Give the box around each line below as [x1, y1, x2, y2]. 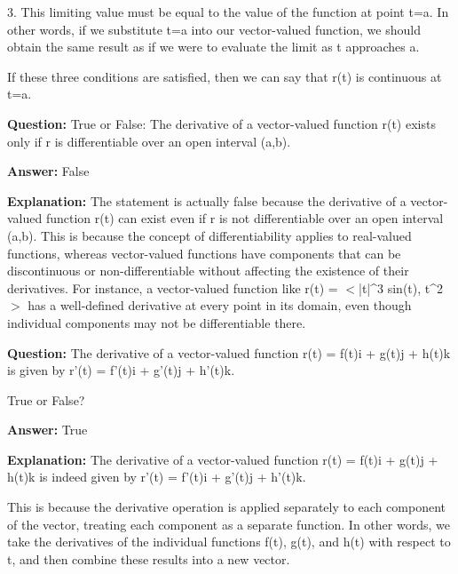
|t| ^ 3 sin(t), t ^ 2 [359, 278, 444, 297]
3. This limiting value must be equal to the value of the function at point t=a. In [7, 3, 449, 20]
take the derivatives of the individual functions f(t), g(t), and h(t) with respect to [7, 532, 451, 551]
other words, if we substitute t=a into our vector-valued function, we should [7, 20, 421, 38]
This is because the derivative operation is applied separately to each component [7, 498, 446, 516]
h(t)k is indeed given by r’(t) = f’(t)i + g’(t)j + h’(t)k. [7, 467, 306, 486]
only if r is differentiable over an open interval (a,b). [7, 132, 291, 150]
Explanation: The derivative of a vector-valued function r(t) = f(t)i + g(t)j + [7, 450, 438, 468]
